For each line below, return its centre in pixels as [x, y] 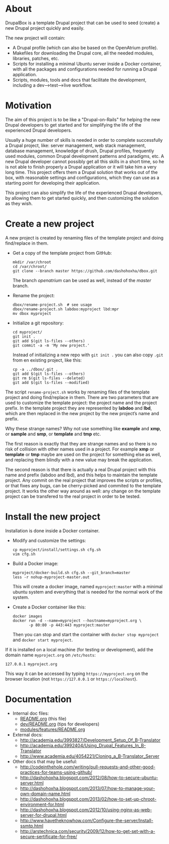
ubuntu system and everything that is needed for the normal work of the [88, 592]
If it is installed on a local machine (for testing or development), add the [79, 649]
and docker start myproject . [43, 640]
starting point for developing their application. [53, 183]
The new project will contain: [35, 38]
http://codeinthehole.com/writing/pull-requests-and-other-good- [88, 767]
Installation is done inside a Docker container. [52, 531]
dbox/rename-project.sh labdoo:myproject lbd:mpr [66, 309]
